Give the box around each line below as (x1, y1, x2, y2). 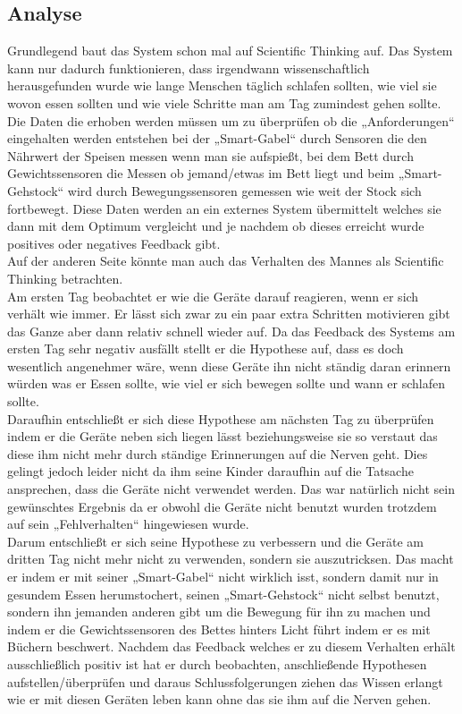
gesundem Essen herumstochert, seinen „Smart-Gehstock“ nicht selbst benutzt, (7, 584, 440, 603)
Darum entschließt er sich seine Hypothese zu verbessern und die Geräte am (7, 531, 424, 550)
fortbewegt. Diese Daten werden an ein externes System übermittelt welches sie (7, 199, 441, 217)
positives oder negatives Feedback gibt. (7, 234, 221, 252)
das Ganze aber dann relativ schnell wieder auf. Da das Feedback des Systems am (7, 321, 456, 340)
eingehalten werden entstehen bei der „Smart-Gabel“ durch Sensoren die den (7, 129, 427, 148)
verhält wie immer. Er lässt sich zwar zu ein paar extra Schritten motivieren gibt (7, 304, 450, 323)
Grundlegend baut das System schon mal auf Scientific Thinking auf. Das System (7, 41, 453, 60)
